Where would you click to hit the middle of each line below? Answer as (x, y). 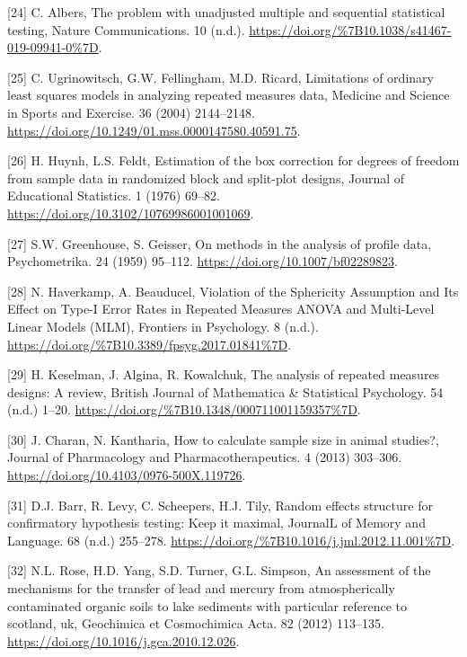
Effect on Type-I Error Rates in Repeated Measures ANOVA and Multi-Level (221, 309)
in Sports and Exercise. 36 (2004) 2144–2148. (131, 112)
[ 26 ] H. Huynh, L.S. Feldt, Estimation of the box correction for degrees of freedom (233, 160)
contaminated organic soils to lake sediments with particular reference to (207, 605)
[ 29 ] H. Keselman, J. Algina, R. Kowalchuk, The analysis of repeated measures (224, 374)
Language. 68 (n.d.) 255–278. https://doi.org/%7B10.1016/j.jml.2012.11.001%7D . (231, 540)
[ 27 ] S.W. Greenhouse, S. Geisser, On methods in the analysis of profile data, (220, 243)
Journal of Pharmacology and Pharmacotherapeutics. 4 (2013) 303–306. (205, 457)
